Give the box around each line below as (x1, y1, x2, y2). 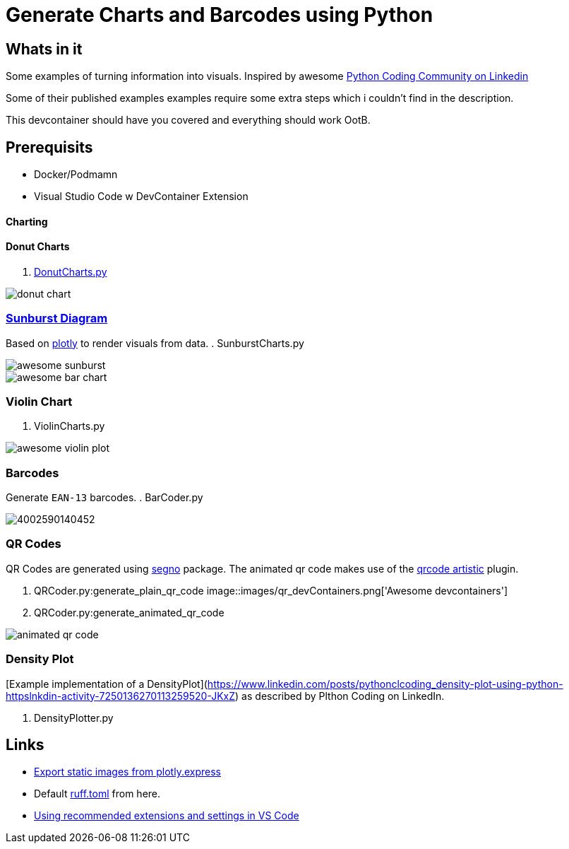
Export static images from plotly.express (34, 766, 221, 778)
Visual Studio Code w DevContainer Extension (34, 190, 248, 203)
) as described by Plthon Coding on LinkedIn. (235, 689, 445, 702)
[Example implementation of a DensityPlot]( (6, 677, 208, 690)
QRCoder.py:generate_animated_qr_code (34, 606, 224, 619)
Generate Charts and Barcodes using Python (6, 3, 433, 27)
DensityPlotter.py (34, 711, 114, 724)
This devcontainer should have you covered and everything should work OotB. (6, 114, 371, 127)
